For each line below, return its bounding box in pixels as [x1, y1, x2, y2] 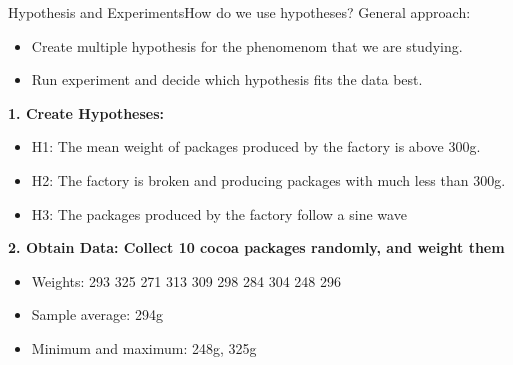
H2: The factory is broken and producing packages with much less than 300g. [31, 169, 506, 190]
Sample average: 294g [31, 304, 163, 325]
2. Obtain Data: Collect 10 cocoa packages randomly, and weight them [8, 237, 505, 258]
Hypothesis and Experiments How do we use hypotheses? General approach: [8, 2, 471, 22]
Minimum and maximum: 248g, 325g [31, 337, 257, 358]
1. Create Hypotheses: [8, 102, 165, 123]
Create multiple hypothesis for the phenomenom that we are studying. [31, 35, 463, 56]
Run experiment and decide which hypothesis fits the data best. [31, 69, 423, 90]
